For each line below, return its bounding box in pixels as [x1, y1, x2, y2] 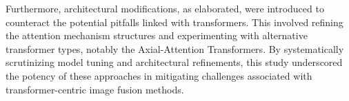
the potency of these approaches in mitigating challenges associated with [6, 68, 312, 82]
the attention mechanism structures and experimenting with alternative [6, 28, 308, 43]
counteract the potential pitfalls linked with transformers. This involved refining [6, 14, 343, 29]
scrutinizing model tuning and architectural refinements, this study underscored [6, 55, 343, 69]
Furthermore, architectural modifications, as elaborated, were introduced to [6, 1, 324, 15]
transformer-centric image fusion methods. [6, 82, 184, 96]
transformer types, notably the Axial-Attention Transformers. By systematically [6, 41, 344, 56]
